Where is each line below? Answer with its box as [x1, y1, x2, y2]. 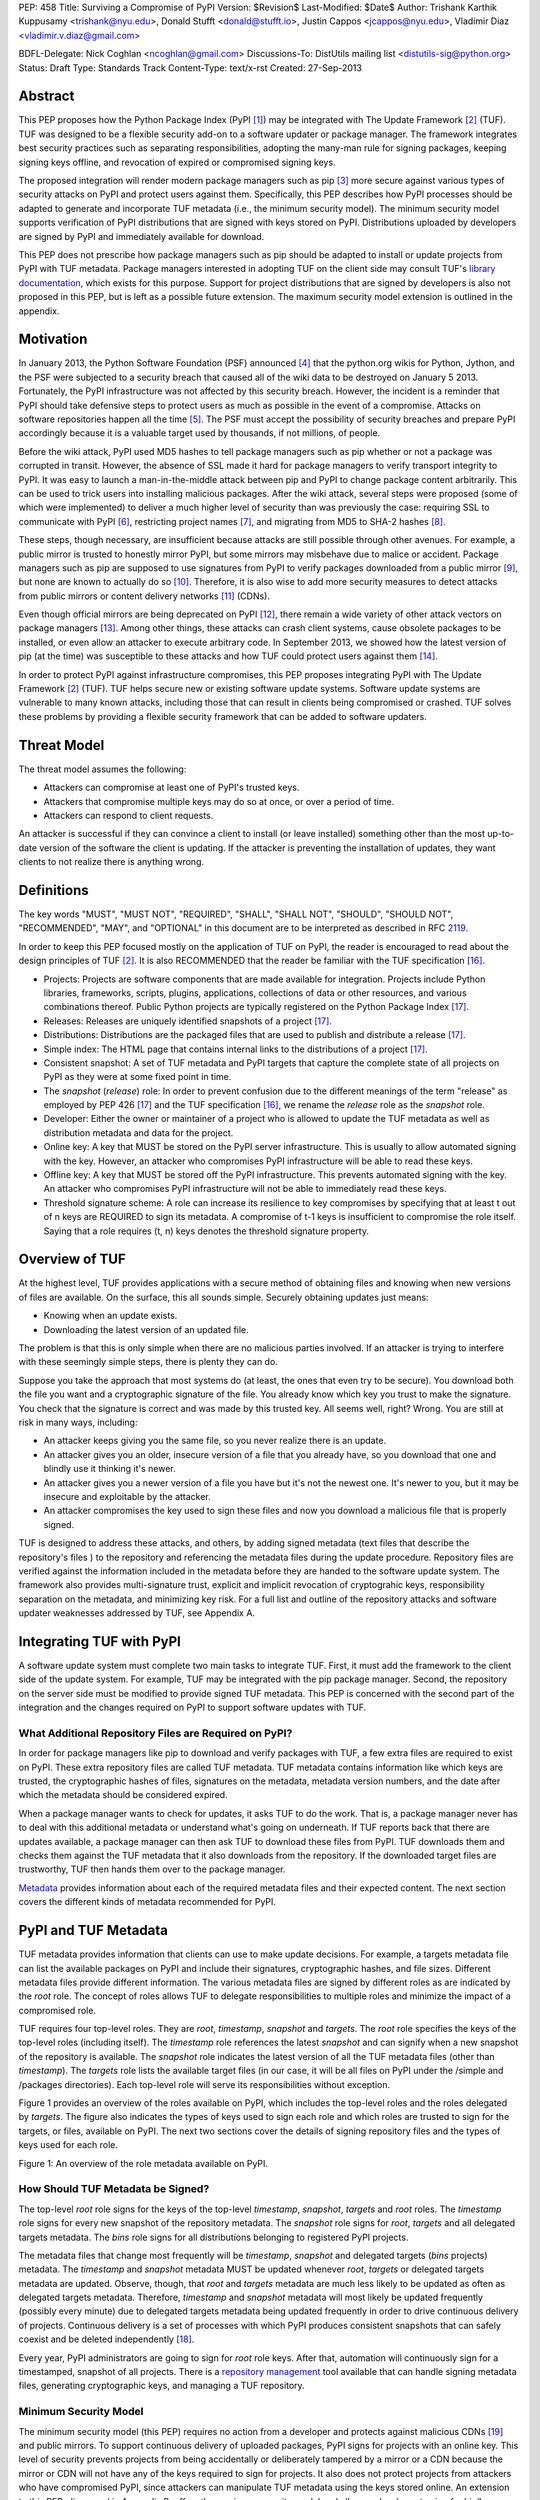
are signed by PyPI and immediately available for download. [18, 230, 265, 242]
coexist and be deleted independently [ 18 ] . [18, 2333, 195, 2345]
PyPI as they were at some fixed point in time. [43, 1071, 232, 1083]
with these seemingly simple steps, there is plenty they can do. [18, 1356, 279, 1368]
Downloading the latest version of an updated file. [43, 1323, 249, 1335]
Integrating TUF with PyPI [18, 1633, 182, 1650]
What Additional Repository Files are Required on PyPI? [18, 1726, 293, 1740]
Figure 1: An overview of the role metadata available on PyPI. [18, 2157, 269, 2169]
